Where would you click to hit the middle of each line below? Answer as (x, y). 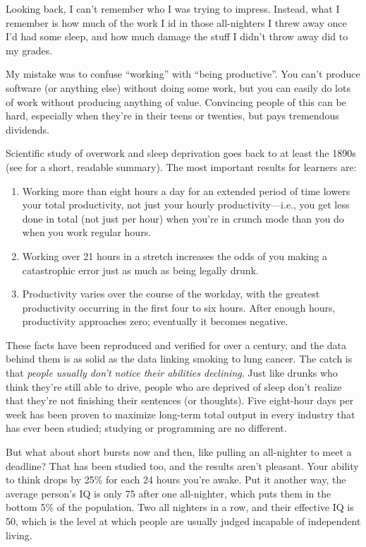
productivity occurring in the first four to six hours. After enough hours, (179, 307)
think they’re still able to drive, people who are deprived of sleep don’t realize (174, 386)
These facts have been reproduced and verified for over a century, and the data (176, 345)
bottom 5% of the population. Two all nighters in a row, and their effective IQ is (180, 507)
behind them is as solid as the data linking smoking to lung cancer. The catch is (179, 359)
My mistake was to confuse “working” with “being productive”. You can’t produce (183, 74)
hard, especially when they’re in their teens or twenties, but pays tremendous (172, 116)
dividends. (28, 129)
